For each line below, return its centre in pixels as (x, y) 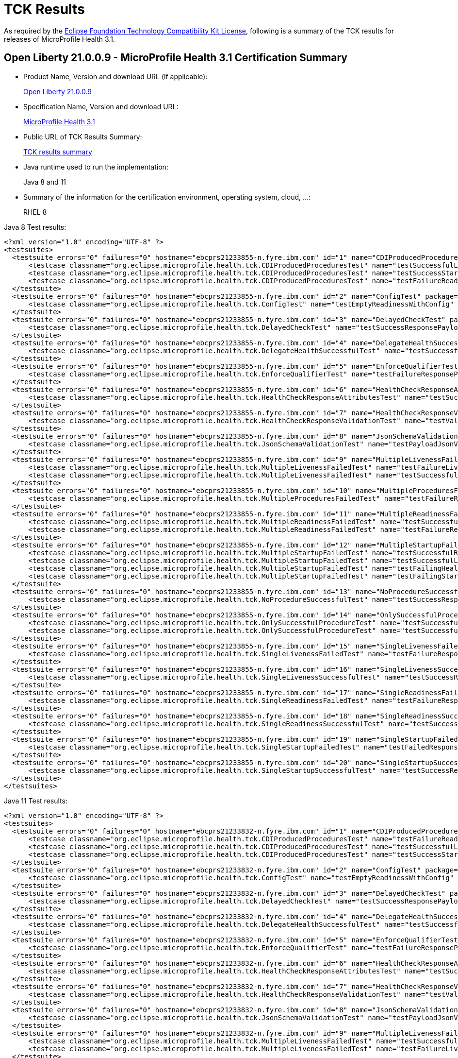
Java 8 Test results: (35, 227)
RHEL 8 (35, 212)
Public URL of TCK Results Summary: (83, 137)
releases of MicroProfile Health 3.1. (59, 39)
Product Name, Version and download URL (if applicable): (115, 76)
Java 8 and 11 (45, 182)
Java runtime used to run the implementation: (96, 167)
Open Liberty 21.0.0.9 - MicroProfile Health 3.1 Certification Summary (176, 58)
